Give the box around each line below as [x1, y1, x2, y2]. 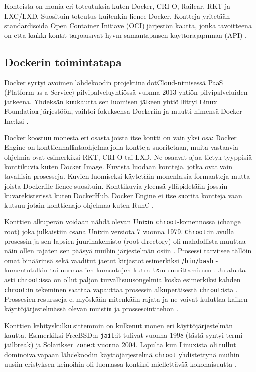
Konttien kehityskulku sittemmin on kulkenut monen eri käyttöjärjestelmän [4, 320, 233, 330]
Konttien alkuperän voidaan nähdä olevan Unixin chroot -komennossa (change [4, 216, 241, 227]
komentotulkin [4, 265, 48, 275]
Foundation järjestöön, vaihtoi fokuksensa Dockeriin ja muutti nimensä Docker [4, 106, 242, 116]
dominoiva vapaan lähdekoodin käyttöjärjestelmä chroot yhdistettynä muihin [4, 349, 240, 359]
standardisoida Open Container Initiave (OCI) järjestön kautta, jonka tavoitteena [4, 20, 252, 31]
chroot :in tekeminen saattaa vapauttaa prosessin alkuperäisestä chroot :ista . [4, 284, 238, 294]
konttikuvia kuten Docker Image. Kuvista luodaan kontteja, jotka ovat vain [4, 161, 232, 171]
